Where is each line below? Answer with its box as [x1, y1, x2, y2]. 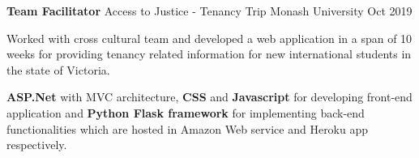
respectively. [6, 136, 67, 153]
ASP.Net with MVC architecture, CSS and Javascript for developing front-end [6, 88, 413, 105]
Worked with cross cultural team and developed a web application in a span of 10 [6, 29, 413, 46]
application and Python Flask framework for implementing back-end [6, 104, 365, 121]
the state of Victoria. [6, 61, 110, 78]
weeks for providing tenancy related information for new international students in [6, 45, 412, 62]
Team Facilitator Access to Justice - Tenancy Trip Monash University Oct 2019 [6, 2, 413, 19]
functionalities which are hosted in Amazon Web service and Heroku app [6, 120, 369, 137]
